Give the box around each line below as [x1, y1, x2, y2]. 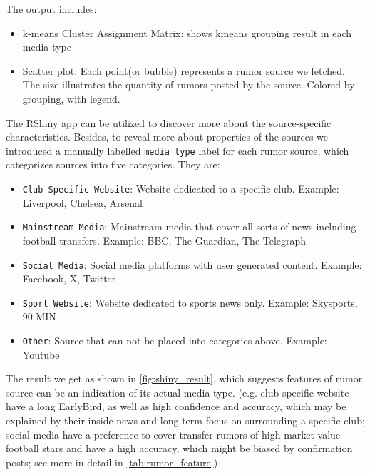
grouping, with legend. [22, 91, 120, 106]
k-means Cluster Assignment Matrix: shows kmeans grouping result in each [22, 25, 351, 40]
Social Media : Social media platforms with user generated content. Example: [22, 257, 362, 272]
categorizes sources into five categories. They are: [6, 157, 220, 172]
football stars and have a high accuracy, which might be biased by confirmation [6, 441, 353, 456]
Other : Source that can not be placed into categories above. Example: [22, 333, 327, 347]
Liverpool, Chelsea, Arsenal [22, 195, 143, 210]
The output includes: [6, 1, 97, 16]
